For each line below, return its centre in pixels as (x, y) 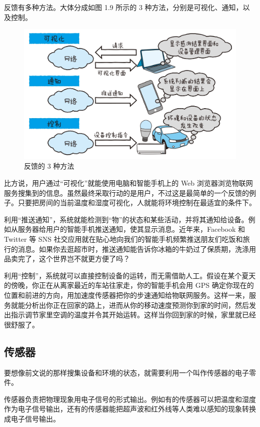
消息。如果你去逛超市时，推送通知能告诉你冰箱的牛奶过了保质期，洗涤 (133, 249)
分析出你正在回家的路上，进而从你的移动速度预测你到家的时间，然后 (137, 305)
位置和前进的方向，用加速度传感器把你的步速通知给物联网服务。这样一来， (126, 295)
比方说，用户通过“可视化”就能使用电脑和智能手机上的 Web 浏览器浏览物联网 (128, 182)
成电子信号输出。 (32, 418)
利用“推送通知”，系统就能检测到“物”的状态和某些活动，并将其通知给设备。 (126, 219)
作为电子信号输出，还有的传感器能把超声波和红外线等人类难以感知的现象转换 (130, 409)
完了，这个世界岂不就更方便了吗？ (74, 259)
